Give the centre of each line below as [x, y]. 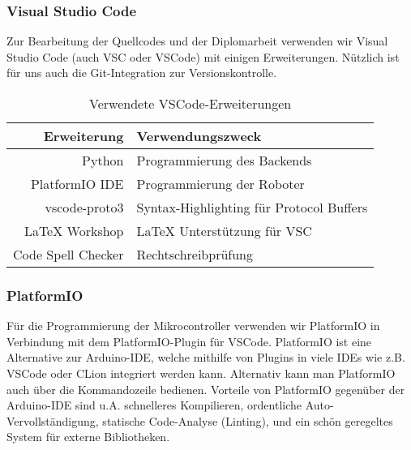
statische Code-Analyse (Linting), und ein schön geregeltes [248, 420]
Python [103, 160]
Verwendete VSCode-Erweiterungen [190, 103]
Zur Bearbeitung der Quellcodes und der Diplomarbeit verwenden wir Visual [197, 41]
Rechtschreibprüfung [195, 254]
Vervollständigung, [53, 420]
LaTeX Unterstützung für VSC [224, 231]
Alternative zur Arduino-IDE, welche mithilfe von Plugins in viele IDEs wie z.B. [206, 357]
